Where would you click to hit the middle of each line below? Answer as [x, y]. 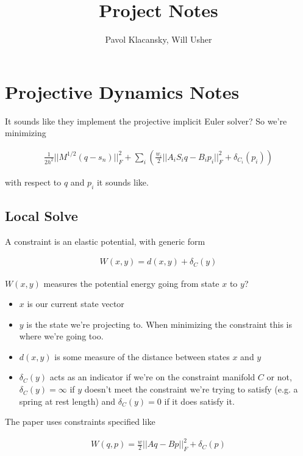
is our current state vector [76, 304]
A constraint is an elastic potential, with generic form [105, 241]
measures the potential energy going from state [131, 283]
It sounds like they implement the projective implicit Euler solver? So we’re [146, 121]
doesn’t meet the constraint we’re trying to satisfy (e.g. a [191, 389]
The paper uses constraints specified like [80, 422]
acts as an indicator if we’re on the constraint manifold [152, 377]
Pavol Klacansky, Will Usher [159, 39]
